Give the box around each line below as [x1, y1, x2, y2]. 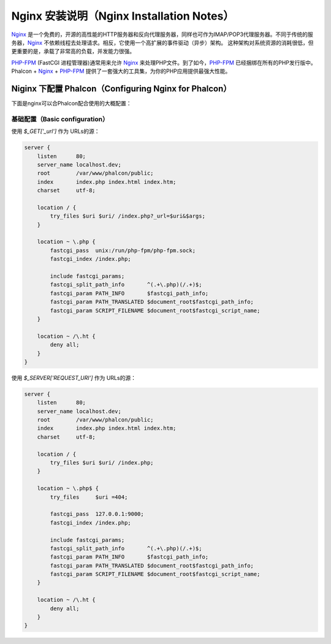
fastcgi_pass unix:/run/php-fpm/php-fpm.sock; [50, 247, 196, 254]
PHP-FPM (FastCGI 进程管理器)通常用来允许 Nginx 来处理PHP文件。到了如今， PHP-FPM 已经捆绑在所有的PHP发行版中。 [11, 59, 317, 66]
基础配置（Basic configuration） [11, 115, 109, 123]
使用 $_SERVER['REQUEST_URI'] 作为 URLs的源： [11, 374, 136, 381]
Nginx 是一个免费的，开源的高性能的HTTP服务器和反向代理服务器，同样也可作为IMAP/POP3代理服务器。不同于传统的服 [11, 31, 314, 38]
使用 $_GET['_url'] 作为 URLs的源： [11, 127, 100, 135]
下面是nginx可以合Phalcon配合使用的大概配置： [11, 100, 132, 107]
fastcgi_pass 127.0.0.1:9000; [50, 510, 144, 518]
